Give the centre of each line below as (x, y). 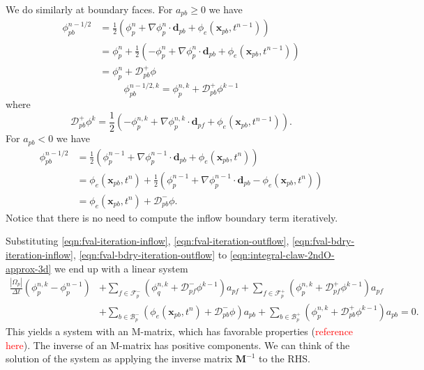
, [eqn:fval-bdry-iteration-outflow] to (150, 254)
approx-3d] (29, 268)
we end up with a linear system (121, 268)
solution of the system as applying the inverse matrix (119, 359)
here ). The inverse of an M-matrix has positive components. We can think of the (178, 345)
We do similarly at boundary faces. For (89, 9)
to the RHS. (285, 359)
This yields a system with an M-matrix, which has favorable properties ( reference (180, 331)
